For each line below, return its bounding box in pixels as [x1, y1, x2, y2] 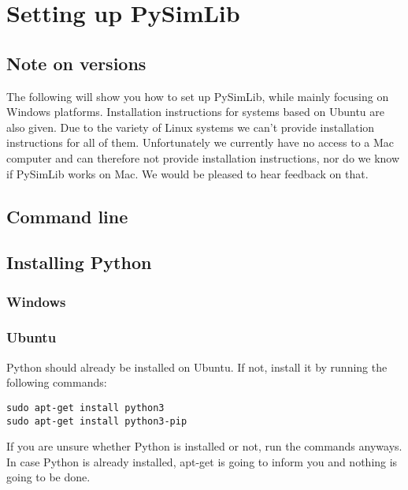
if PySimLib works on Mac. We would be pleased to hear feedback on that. [6, 165, 369, 181]
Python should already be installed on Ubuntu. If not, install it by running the [6, 358, 388, 375]
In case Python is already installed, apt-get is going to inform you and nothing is [6, 453, 398, 469]
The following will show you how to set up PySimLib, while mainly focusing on [6, 88, 389, 104]
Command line [6, 204, 128, 228]
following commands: [6, 374, 107, 391]
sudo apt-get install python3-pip [6, 415, 187, 427]
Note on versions [6, 50, 147, 75]
